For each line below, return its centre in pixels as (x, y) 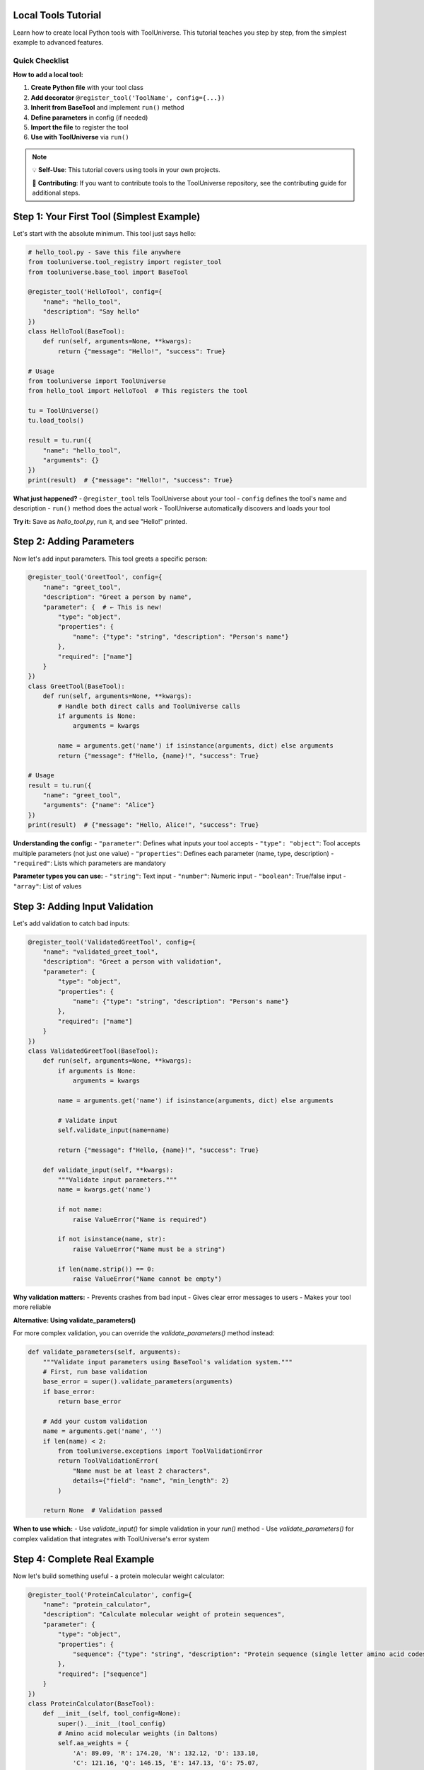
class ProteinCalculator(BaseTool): (92, 1703)
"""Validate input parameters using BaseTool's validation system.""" (168, 1362)
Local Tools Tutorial (57, 15)
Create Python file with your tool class (87, 88)
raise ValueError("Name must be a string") (149, 1249)
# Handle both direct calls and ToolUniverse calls (149, 706)
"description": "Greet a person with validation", (132, 962)
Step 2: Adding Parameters (73, 542)
